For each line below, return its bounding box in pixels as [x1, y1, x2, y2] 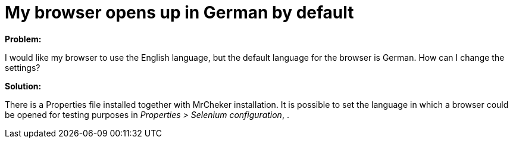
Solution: [5, 80, 42, 91]
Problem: [5, 33, 42, 44]
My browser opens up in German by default [5, 2, 354, 23]
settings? [5, 62, 40, 73]
